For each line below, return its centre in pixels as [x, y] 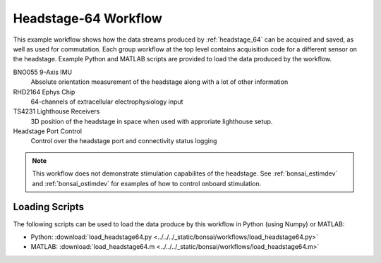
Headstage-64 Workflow [87, 18]
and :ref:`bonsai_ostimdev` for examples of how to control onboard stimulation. [147, 183]
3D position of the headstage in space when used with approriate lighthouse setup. [152, 121]
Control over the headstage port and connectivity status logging [124, 141]
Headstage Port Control [48, 131]
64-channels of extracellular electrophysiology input [107, 102]
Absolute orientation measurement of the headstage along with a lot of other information [159, 82]
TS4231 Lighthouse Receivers [56, 111]
